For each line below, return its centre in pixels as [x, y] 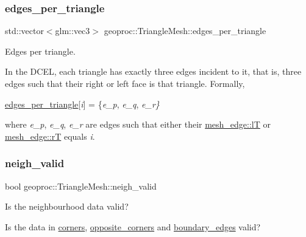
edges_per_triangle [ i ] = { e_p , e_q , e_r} [82, 104]
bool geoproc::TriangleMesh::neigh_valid [81, 186]
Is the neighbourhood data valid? [67, 206]
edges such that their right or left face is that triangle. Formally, [125, 83]
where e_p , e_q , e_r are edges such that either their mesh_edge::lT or [138, 124]
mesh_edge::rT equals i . [50, 136]
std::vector [24, 31]
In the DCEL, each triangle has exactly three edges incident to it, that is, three [153, 71]
